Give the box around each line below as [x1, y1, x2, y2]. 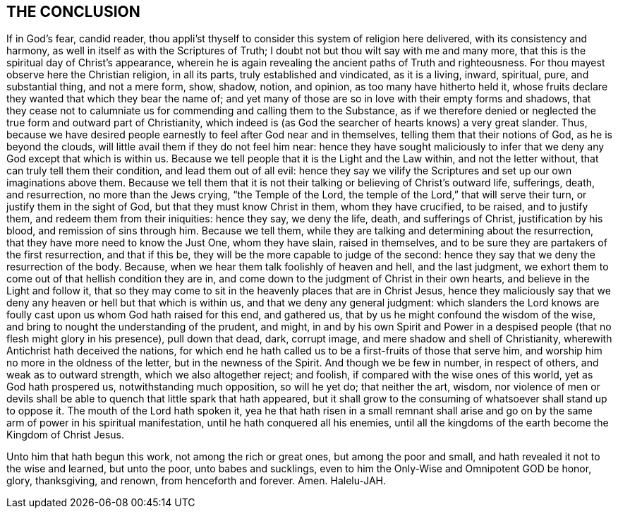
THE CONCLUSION [6, 3, 140, 20]
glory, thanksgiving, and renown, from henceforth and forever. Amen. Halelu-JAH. [6, 474, 387, 487]
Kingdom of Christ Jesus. [6, 429, 125, 441]
